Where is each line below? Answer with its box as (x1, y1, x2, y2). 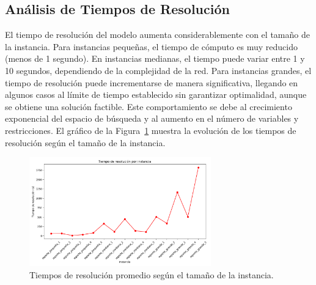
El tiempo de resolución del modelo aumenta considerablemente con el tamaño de (5, 28, 310, 41)
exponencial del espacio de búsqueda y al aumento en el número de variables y (5, 112, 299, 125)
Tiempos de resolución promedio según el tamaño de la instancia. (29, 268, 274, 281)
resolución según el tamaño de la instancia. (5, 136, 166, 149)
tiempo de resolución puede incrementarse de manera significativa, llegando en (5, 76, 298, 89)
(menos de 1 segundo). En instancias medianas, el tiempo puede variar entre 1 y (5, 52, 305, 65)
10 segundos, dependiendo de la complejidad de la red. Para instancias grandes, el (5, 64, 312, 76)
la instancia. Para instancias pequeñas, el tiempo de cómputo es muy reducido (5, 40, 298, 53)
